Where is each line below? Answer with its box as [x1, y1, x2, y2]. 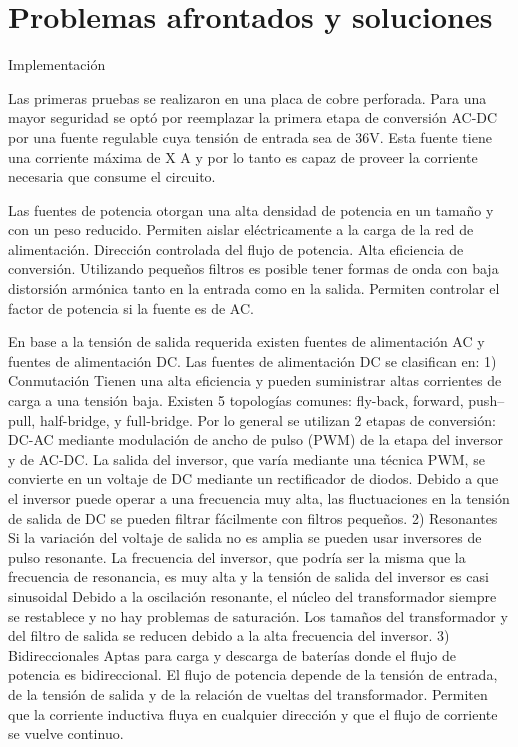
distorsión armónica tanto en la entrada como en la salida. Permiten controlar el [8, 278, 500, 299]
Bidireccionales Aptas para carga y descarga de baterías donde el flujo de [8, 644, 456, 665]
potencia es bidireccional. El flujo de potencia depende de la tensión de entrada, [8, 664, 498, 685]
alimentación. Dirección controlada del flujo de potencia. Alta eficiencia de [8, 238, 464, 259]
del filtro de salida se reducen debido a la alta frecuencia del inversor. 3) [8, 625, 450, 646]
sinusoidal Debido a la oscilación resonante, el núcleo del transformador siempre [8, 585, 497, 606]
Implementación [8, 54, 106, 75]
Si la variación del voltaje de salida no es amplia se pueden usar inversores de [8, 527, 482, 548]
